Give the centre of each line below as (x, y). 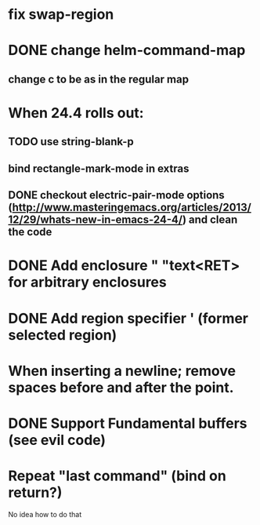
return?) (35, 493)
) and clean (210, 220)
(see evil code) (57, 440)
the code (30, 232)
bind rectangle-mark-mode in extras (99, 168)
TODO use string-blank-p (71, 142)
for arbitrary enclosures (87, 282)
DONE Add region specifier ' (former (128, 318)
